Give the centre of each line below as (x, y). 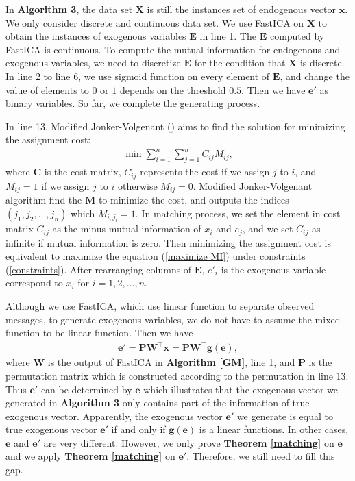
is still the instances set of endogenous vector (242, 9)
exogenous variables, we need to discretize (93, 63)
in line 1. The (228, 36)
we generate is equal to (285, 416)
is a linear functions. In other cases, (274, 429)
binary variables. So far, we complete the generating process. (133, 103)
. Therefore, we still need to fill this (261, 456)
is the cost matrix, (83, 172)
